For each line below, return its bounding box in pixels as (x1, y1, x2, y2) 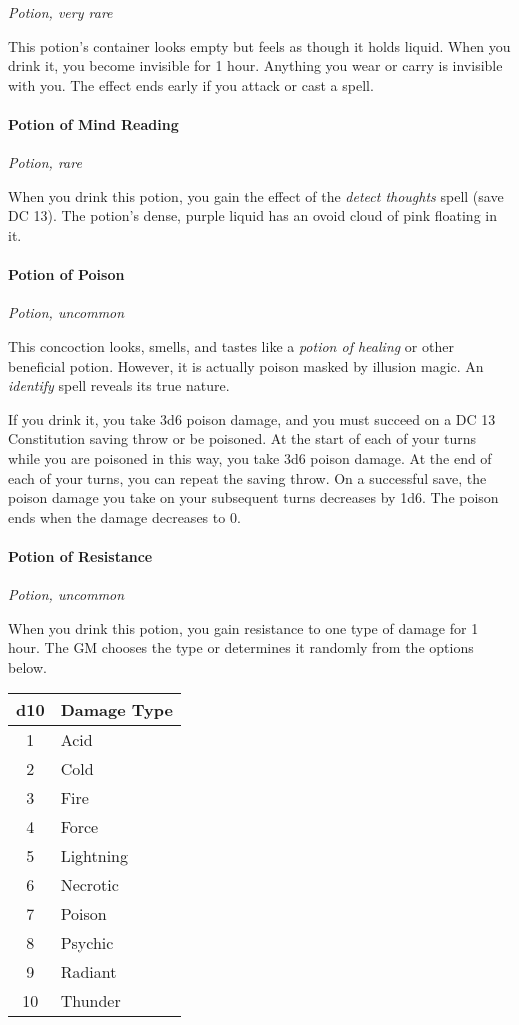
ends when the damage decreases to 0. (8, 506, 241, 527)
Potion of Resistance (8, 545, 153, 566)
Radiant (60, 960, 117, 984)
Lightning (60, 844, 128, 868)
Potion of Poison (8, 264, 125, 285)
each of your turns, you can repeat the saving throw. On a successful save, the (8, 467, 487, 488)
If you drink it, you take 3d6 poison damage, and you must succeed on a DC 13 (8, 408, 496, 429)
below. (8, 656, 47, 677)
